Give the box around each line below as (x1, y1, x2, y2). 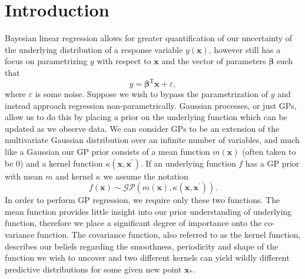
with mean (5, 170, 43, 182)
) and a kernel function (20, 157, 103, 169)
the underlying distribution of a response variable (5, 43, 183, 55)
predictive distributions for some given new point (5, 263, 182, 275)
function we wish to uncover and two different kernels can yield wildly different (5, 251, 290, 264)
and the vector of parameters (161, 55, 266, 67)
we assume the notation (103, 170, 188, 182)
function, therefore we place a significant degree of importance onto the (5, 217, 262, 229)
